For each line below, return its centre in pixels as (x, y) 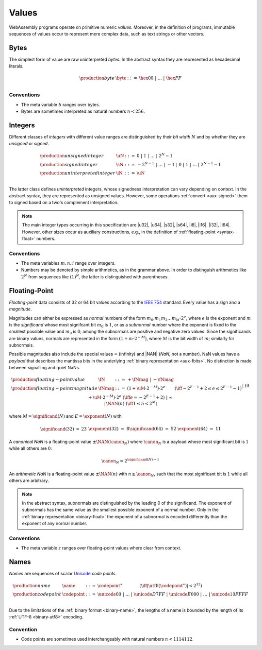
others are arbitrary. (29, 480)
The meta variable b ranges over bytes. (61, 104)
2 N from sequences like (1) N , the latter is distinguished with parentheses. (95, 276)
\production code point (37, 594)
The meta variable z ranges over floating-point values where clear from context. (101, 548)
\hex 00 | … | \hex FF (160, 78)
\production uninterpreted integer (77, 173)
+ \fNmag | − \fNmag (151, 380)
